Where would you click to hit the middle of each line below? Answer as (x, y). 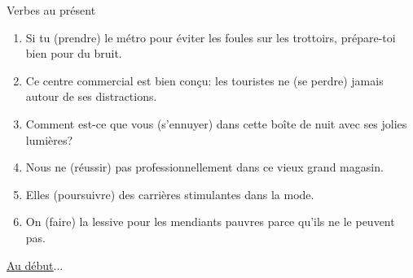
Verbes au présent (51, 10)
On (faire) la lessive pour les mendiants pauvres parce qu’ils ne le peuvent (210, 222)
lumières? (49, 139)
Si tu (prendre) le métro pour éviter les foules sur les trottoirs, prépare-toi (211, 37)
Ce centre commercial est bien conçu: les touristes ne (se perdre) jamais (204, 80)
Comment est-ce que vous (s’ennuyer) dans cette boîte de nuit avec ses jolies (216, 123)
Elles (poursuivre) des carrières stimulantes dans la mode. (170, 194)
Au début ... (35, 265)
